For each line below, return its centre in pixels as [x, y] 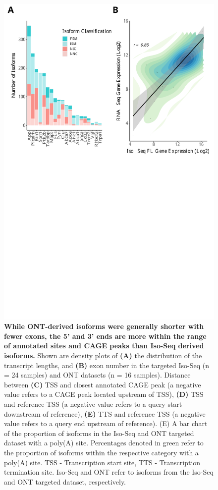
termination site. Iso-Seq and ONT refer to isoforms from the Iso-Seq [109, 472]
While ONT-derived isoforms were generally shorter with [104, 326]
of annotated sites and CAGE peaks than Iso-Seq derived [104, 346]
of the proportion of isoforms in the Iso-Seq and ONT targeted [99, 433]
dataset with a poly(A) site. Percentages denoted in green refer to [104, 443]
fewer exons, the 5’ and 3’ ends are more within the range [105, 336]
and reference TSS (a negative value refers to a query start [93, 404]
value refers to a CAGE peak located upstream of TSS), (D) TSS [104, 394]
